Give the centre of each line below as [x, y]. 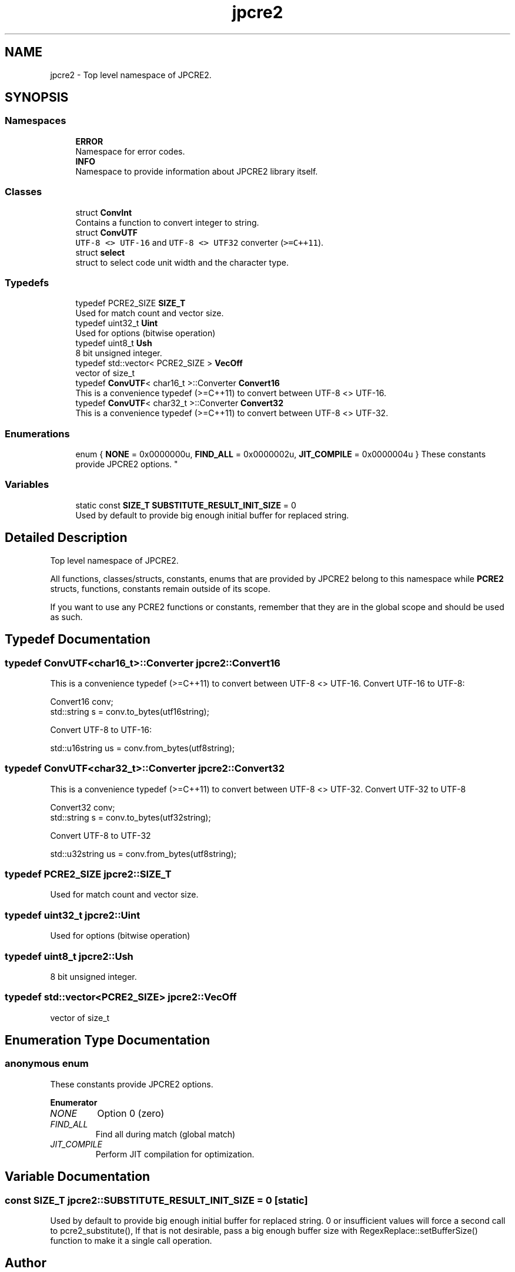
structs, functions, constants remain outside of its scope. [160, 588]
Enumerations [37, 434]
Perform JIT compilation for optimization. [175, 1154]
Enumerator [74, 1102]
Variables [27, 485]
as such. [66, 617]
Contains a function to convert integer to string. [167, 222]
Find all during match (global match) [165, 1134]
